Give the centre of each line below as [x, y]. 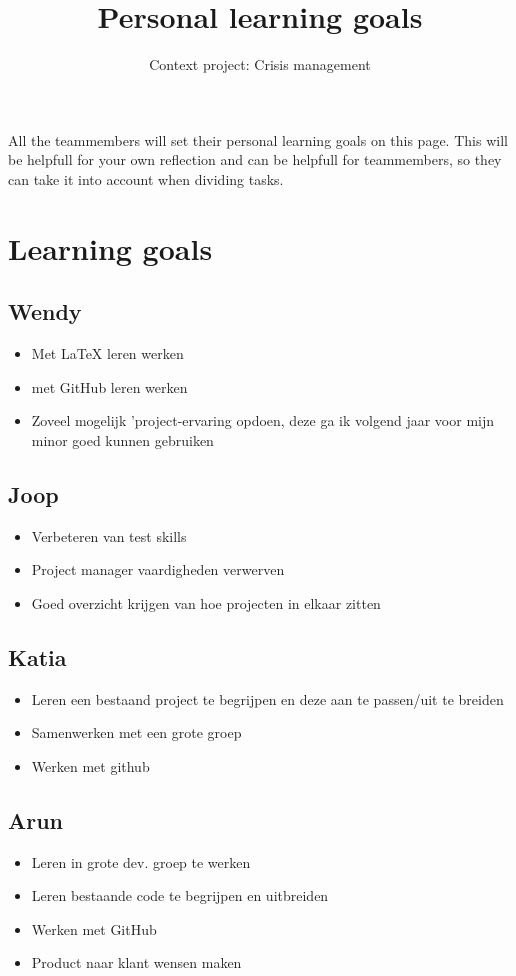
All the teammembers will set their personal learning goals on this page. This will [258, 139]
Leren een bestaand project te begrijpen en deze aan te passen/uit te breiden [267, 698]
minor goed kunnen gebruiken [122, 439]
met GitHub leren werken [109, 386]
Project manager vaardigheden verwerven [158, 569]
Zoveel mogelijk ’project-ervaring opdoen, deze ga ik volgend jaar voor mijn [263, 420]
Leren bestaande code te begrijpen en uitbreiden [180, 895]
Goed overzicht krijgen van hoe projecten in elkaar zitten [206, 602]
